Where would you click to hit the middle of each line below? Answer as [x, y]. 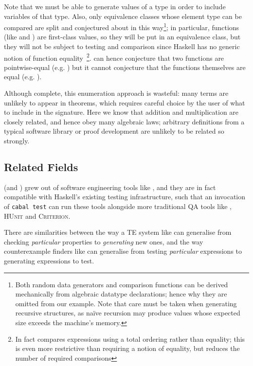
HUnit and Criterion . [37, 216]
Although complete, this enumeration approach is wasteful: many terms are [116, 93]
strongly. [17, 141]
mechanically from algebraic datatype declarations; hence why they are [121, 294]
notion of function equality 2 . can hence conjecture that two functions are [114, 57]
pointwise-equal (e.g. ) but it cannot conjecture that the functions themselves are [125, 67]
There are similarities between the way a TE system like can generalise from [118, 232]
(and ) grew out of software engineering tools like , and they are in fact [110, 187]
